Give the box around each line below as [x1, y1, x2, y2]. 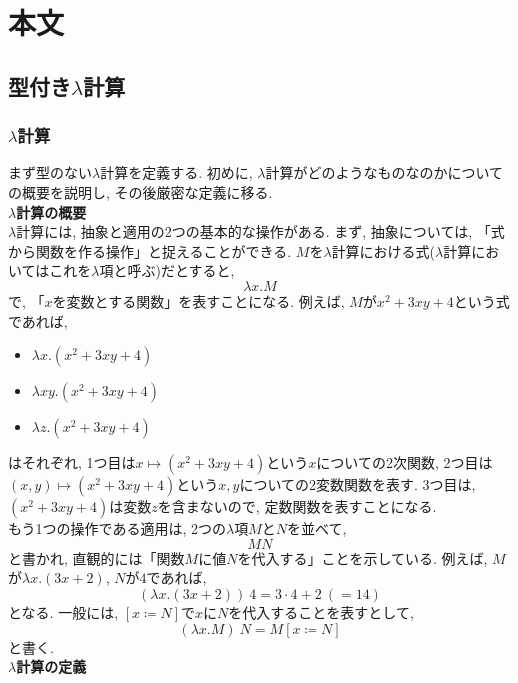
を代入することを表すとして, [228, 601, 414, 622]
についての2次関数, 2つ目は [316, 452, 493, 473]
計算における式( [331, 240, 436, 261]
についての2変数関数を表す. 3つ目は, [239, 474, 476, 495]
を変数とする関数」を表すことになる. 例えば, [52, 290, 345, 311]
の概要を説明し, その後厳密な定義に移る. [8, 181, 273, 202]
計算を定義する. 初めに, [100, 162, 253, 183]
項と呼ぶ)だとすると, [99, 260, 235, 281]
